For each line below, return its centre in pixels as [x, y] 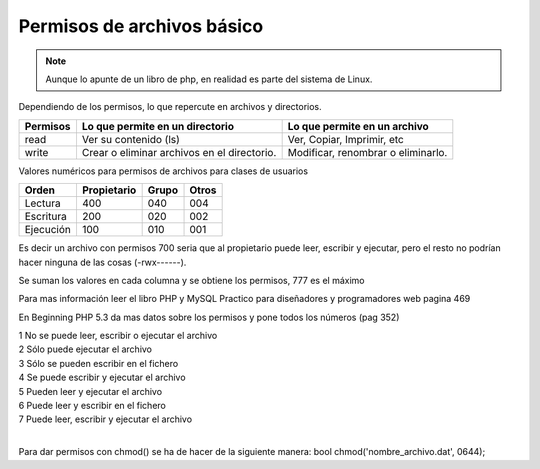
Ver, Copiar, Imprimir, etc [345, 139]
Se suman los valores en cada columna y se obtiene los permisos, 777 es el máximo [191, 280]
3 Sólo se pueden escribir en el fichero [98, 363]
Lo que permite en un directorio [158, 126]
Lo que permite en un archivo [358, 126]
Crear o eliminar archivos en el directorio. [179, 152]
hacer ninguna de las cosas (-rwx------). [102, 262]
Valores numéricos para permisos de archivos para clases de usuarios [163, 171]
